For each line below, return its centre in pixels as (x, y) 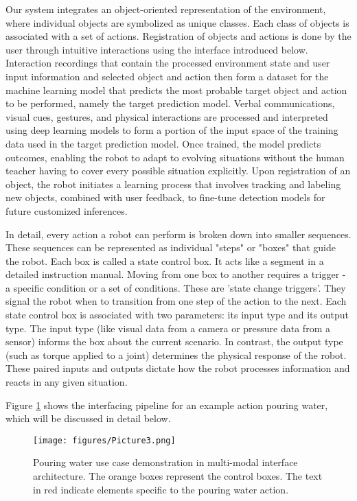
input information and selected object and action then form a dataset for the (167, 76)
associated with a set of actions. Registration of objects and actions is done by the (178, 36)
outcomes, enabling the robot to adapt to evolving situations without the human (175, 157)
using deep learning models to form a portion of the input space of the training (172, 130)
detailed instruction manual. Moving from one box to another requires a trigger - (176, 274)
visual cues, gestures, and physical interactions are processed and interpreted (167, 116)
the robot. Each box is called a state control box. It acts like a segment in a (165, 260)
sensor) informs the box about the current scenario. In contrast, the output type (174, 341)
